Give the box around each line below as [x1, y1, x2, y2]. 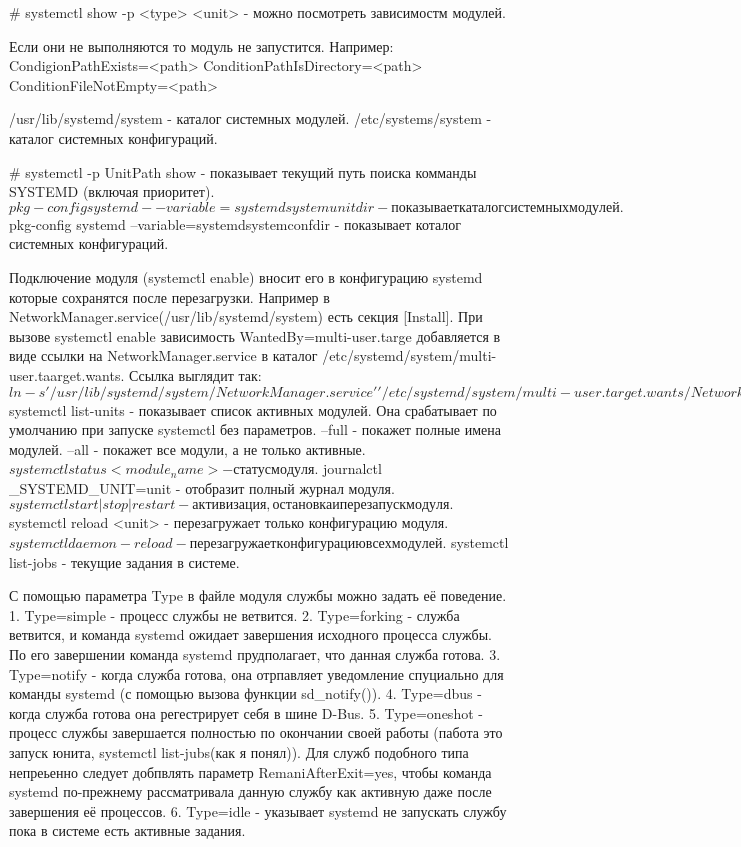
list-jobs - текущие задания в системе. [9, 551, 240, 572]
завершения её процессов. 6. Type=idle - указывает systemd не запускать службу [9, 800, 507, 821]
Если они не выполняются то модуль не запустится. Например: [9, 35, 394, 56]
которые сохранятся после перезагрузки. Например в [9, 286, 330, 307]
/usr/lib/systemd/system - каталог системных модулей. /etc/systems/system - [9, 108, 492, 129]
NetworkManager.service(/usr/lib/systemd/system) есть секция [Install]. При [9, 306, 483, 327]
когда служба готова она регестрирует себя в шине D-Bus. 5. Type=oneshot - [9, 702, 483, 723]
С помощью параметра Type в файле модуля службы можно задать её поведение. [9, 585, 507, 606]
